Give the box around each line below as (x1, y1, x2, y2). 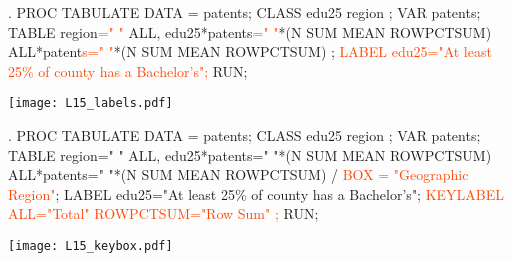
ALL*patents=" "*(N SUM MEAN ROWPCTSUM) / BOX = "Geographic (8, 164, 469, 185)
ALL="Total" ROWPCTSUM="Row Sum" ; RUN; (8, 203, 319, 224)
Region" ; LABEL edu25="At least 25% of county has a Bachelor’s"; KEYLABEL (8, 183, 505, 204)
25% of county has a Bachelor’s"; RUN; (8, 60, 248, 81)
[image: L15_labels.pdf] (8, 96, 173, 111)
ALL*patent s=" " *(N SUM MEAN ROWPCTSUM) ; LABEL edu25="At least (8, 41, 492, 62)
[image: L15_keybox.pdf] (8, 239, 173, 253)
